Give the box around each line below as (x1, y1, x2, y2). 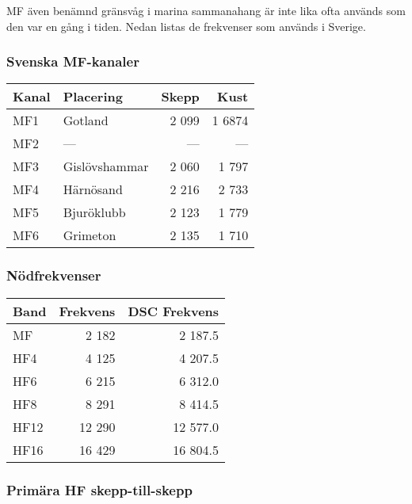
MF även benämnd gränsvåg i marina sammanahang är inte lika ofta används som (6, 2, 406, 18)
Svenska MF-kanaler (6, 52, 139, 71)
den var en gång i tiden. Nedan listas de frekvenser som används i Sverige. (6, 17, 366, 34)
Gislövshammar (63, 157, 149, 176)
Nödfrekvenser (6, 265, 101, 285)
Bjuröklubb (63, 203, 126, 222)
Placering (63, 87, 123, 106)
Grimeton (63, 226, 116, 245)
